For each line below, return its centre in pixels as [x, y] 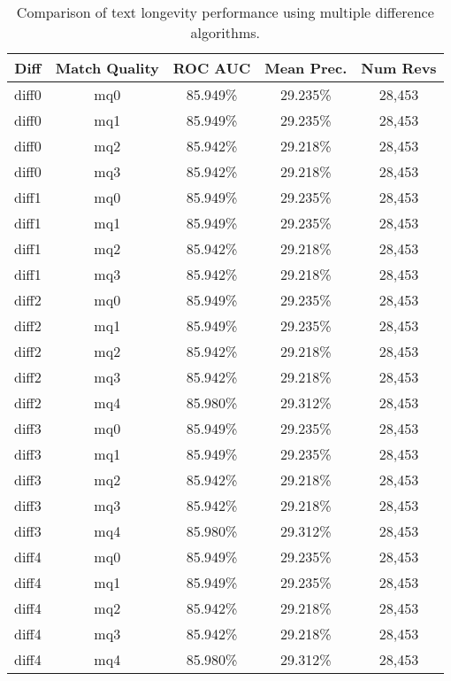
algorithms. [225, 32]
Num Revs [399, 68]
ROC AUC [212, 68]
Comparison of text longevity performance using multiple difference [225, 12]
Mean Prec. [306, 68]
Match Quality [107, 68]
